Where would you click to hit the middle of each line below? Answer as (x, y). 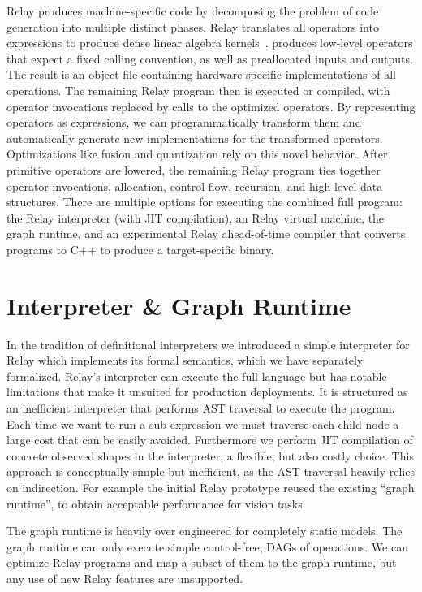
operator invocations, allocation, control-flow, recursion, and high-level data (195, 186)
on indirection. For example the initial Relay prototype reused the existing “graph (211, 487)
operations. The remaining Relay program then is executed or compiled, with (198, 90)
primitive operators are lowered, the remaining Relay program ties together (194, 169)
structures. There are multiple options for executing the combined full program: (205, 202)
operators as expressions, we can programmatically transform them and (184, 122)
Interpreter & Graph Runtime (179, 305)
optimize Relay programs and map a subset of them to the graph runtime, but (202, 562)
